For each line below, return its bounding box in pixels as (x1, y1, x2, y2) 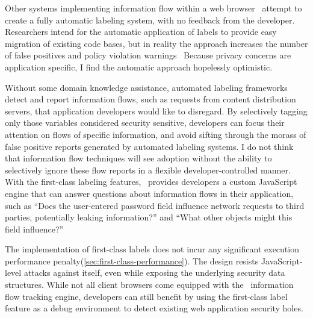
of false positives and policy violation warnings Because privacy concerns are (5, 49, 291, 61)
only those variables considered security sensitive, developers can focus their (5, 116, 285, 129)
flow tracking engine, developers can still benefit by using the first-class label (5, 290, 288, 302)
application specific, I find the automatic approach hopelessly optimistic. (5, 60, 273, 73)
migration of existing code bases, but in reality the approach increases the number (5, 37, 308, 49)
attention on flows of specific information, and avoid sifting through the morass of (5, 128, 306, 140)
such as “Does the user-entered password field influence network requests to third (5, 199, 305, 211)
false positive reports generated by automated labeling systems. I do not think (5, 140, 294, 152)
